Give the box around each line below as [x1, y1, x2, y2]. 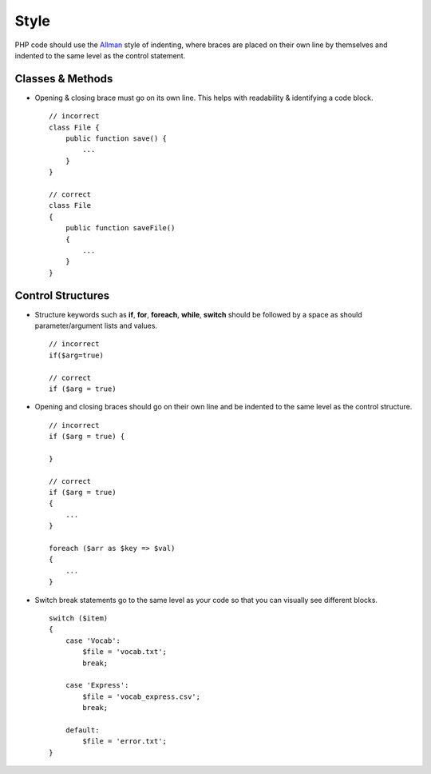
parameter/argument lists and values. [34, 321, 158, 330]
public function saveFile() [65, 224, 176, 233]
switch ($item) [49, 613, 109, 623]
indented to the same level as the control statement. [14, 50, 186, 60]
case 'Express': [65, 680, 129, 690]
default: [65, 725, 100, 735]
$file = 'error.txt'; [82, 736, 168, 746]
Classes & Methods [14, 72, 113, 86]
